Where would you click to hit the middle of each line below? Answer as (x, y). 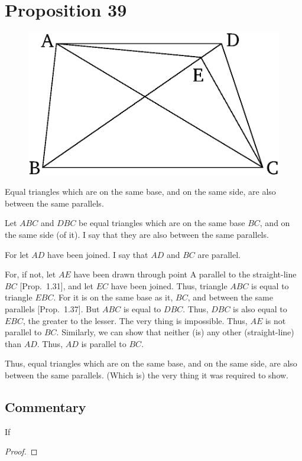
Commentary (46, 406)
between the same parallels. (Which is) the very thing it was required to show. (147, 375)
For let (17, 254)
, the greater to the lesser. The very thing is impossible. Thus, (135, 320)
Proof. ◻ (21, 451)
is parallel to (104, 343)
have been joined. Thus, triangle (169, 285)
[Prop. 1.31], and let (57, 285)
